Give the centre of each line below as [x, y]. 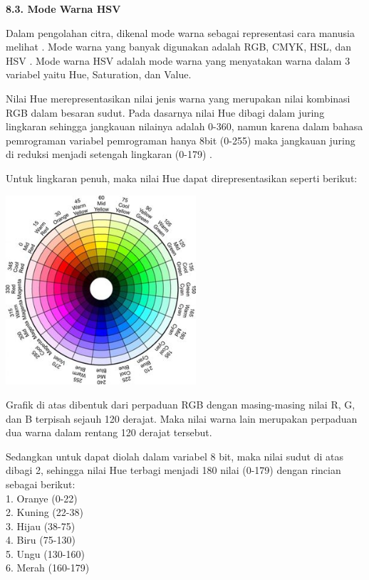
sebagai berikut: [41, 484]
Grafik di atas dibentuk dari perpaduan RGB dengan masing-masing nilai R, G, [181, 404]
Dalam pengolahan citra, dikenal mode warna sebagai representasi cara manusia [180, 32]
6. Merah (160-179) [48, 568]
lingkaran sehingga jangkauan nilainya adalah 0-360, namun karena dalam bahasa [184, 126]
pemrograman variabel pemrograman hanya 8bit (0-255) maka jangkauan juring [181, 140]
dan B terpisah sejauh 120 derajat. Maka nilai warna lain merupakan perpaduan [182, 418]
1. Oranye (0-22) [42, 498]
